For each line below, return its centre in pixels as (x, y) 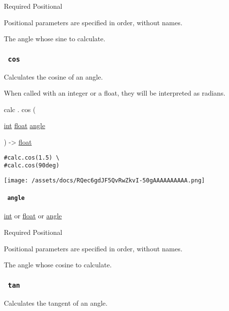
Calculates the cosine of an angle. (53, 76)
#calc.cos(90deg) (32, 166)
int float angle (25, 125)
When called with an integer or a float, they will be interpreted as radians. (115, 93)
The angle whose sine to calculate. (55, 39)
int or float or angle (33, 216)
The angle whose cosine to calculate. (58, 265)
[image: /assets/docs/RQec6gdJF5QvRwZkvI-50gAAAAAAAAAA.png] (105, 180)
